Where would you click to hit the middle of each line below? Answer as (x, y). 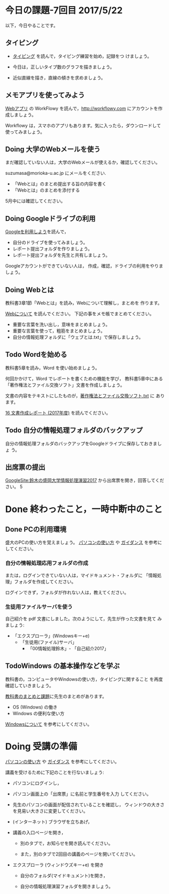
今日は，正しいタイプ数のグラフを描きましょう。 (64, 67)
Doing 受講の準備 (41, 747)
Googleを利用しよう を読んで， (37, 232)
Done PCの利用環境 (36, 529)
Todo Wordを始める (36, 355)
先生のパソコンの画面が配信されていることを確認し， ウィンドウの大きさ (89, 804)
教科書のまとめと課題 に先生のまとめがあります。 (56, 696)
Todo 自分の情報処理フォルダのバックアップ (74, 431)
